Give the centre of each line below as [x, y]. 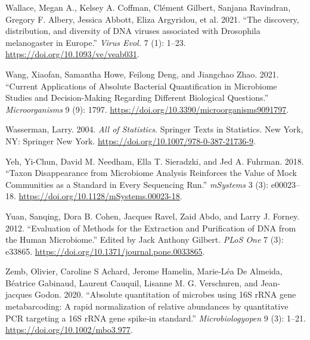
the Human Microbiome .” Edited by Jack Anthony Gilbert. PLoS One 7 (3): [145, 239]
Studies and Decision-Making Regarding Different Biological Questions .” [137, 98]
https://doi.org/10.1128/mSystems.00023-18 [99, 196]
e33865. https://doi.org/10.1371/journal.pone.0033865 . [105, 251]
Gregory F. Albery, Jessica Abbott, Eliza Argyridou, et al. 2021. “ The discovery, [152, 19]
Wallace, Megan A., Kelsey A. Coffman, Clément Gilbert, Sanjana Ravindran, [148, 7]
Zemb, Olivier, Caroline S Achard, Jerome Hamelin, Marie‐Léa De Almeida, [144, 271]
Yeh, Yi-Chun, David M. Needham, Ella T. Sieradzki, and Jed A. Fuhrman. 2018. [155, 161]
